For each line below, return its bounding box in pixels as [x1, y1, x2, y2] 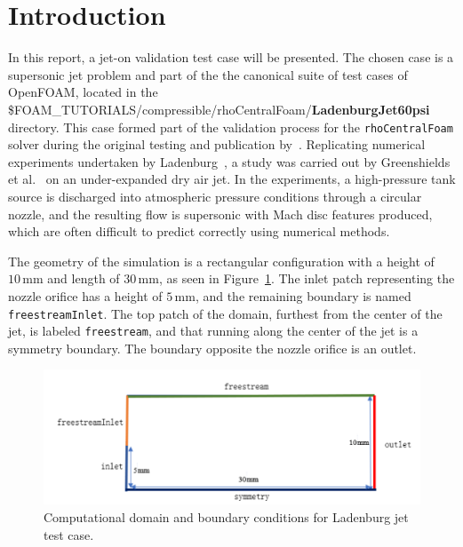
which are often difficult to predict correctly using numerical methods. [8, 222, 390, 241]
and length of [47, 269, 120, 288]
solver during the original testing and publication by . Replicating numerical [8, 135, 426, 154]
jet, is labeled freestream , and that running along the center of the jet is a [8, 321, 419, 340]
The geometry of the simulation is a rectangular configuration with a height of [8, 251, 435, 270]
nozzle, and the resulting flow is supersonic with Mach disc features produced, [8, 204, 433, 223]
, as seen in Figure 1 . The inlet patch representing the [158, 269, 455, 288]
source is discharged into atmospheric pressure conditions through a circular [8, 186, 422, 205]
